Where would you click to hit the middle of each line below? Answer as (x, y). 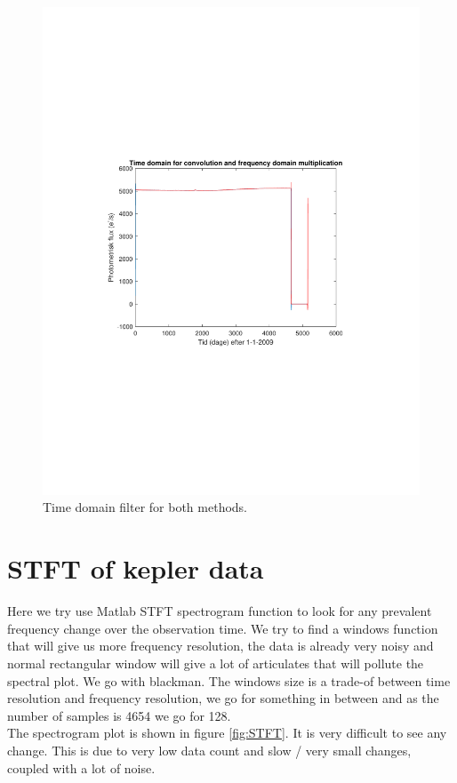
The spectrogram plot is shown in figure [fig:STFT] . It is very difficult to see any (227, 733)
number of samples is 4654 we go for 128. (119, 715)
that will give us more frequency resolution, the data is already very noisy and (220, 646)
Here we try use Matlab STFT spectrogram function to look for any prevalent (220, 611)
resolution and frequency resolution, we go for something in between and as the (223, 698)
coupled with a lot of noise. (81, 767)
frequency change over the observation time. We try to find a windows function (223, 628)
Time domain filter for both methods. (145, 507)
